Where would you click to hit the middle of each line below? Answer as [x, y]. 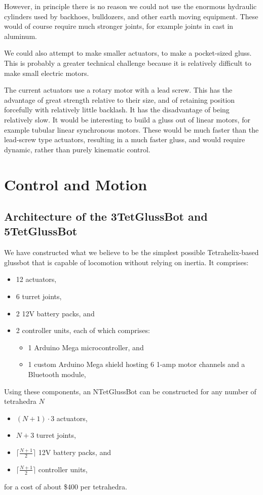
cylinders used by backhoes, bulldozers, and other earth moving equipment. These [131, 16]
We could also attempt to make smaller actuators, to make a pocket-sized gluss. [128, 53]
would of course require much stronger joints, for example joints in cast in [119, 26]
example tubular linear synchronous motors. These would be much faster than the [131, 129]
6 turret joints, [39, 296]
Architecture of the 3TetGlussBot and [106, 216]
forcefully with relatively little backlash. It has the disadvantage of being [117, 110]
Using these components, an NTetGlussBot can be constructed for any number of [130, 391]
